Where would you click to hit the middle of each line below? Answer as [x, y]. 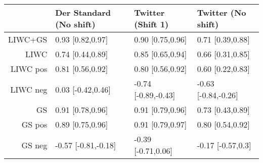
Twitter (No [222, 12]
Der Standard [83, 12]
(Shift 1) [151, 24]
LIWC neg [29, 89]
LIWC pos [29, 69]
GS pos [34, 124]
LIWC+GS [28, 39]
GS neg [34, 145]
